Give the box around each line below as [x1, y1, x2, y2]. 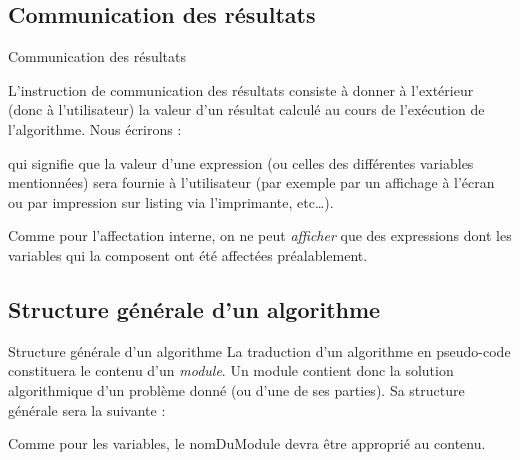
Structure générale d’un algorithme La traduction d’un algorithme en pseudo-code [8, 340, 511, 361]
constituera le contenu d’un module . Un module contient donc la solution [8, 360, 454, 381]
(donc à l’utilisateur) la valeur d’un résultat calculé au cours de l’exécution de [8, 99, 485, 120]
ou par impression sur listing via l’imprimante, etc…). [8, 191, 334, 212]
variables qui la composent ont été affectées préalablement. [8, 244, 368, 265]
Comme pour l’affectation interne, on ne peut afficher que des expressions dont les [8, 225, 512, 246]
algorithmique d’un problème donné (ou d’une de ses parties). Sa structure [8, 379, 465, 400]
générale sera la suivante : [8, 399, 166, 420]
